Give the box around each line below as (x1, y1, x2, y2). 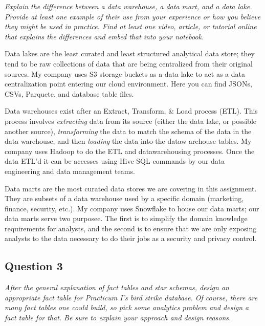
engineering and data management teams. (5, 165, 135, 176)
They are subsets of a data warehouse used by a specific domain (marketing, (5, 193, 244, 204)
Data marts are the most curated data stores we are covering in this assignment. (5, 183, 257, 193)
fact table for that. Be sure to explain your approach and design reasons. (5, 312, 231, 323)
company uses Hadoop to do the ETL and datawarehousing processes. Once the (5, 145, 255, 156)
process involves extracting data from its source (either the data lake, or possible (5, 115, 257, 126)
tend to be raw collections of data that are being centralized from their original (5, 58, 253, 69)
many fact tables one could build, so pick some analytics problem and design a (5, 302, 249, 313)
